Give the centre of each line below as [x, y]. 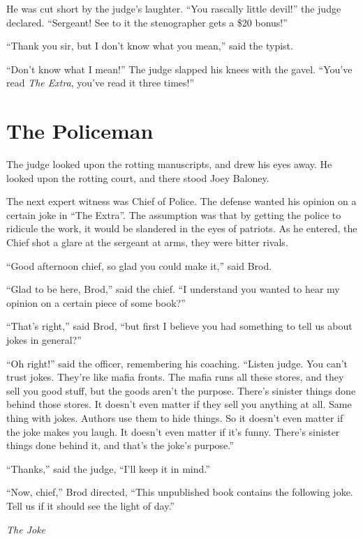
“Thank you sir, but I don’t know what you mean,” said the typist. [150, 46]
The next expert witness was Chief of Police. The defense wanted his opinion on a [181, 201]
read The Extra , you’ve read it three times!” [101, 83]
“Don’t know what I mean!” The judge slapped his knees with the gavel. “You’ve [179, 69]
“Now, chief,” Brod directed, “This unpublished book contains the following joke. [180, 492]
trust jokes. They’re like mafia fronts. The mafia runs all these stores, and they [175, 377]
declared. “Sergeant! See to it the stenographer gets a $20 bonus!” [147, 22]
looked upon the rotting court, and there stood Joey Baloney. [138, 177]
